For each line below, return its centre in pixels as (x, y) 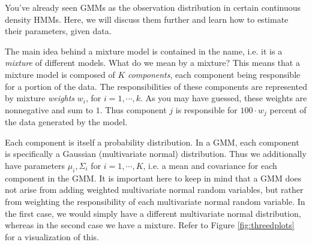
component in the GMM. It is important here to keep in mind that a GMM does (153, 178)
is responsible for (206, 109)
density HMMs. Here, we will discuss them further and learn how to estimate (147, 19)
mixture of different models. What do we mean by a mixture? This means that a (152, 63)
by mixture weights (40, 98)
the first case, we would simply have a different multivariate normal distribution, (153, 213)
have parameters (35, 165)
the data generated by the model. (66, 122)
